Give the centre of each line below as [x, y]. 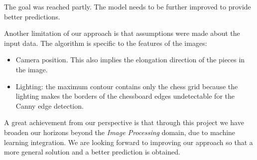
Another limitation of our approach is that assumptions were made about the [122, 33]
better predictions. [32, 16]
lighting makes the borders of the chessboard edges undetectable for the [125, 96]
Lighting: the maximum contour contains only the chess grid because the [127, 86]
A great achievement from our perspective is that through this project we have [124, 122]
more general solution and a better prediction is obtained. [92, 152]
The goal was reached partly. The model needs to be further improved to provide [128, 6]
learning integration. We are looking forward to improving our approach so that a [128, 142]
